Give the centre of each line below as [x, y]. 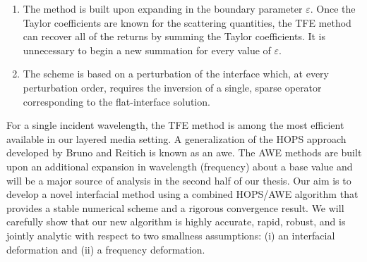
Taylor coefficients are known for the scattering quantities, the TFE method [187, 22]
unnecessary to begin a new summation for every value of [147, 50]
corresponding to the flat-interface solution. [116, 101]
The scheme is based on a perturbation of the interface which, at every [176, 74]
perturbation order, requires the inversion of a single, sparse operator [172, 87]
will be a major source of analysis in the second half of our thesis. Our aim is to [179, 180]
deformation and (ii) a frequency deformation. [106, 249]
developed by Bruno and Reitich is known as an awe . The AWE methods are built [184, 152]
